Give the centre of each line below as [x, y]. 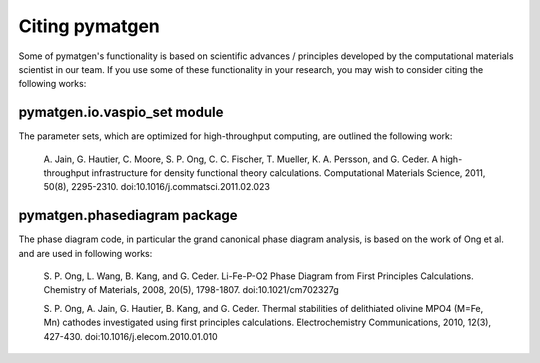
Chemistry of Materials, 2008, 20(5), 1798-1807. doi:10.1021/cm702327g [191, 290]
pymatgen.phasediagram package [128, 215]
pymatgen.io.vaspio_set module [121, 112]
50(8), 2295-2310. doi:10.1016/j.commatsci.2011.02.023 [156, 187]
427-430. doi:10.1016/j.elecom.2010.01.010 [131, 336]
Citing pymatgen [89, 26]
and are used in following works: [85, 253]
